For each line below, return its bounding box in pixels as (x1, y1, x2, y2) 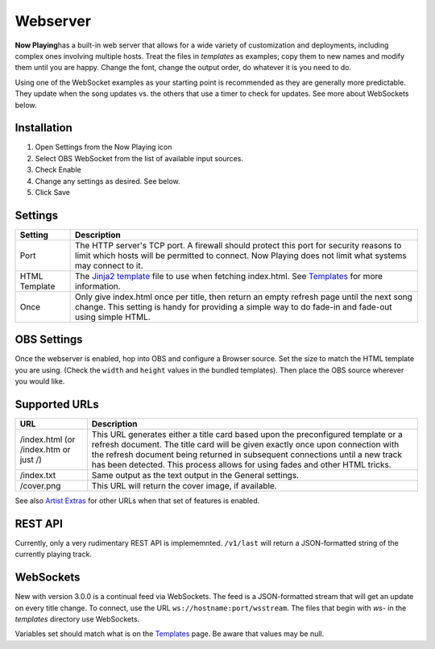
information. (75, 281, 121, 292)
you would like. (14, 377, 65, 386)
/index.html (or (19, 434, 76, 445)
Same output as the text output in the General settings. (91, 470, 300, 481)
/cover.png (19, 481, 61, 492)
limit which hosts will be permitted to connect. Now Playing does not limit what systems (75, 250, 407, 261)
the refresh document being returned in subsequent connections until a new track (91, 449, 403, 460)
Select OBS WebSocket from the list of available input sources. (35, 153, 243, 163)
